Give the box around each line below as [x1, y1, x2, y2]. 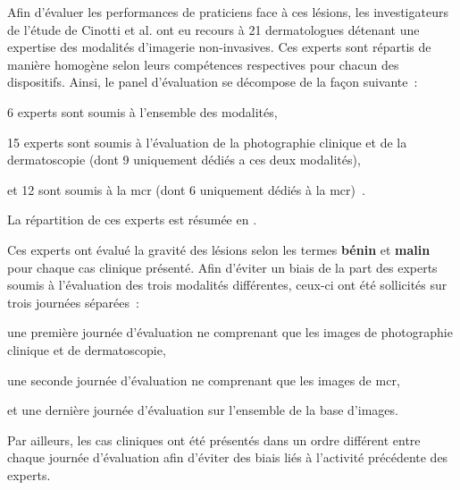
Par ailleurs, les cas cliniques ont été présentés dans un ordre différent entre [7, 430, 421, 449]
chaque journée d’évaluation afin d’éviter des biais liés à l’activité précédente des [7, 448, 448, 467]
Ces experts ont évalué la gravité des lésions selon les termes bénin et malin [7, 240, 431, 258]
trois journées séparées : [7, 292, 139, 311]
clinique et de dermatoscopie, [7, 340, 166, 359]
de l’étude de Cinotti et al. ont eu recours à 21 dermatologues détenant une [7, 20, 420, 38]
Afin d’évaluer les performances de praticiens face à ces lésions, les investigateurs [7, 3, 448, 21]
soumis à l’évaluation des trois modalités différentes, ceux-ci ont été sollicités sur [7, 275, 447, 294]
